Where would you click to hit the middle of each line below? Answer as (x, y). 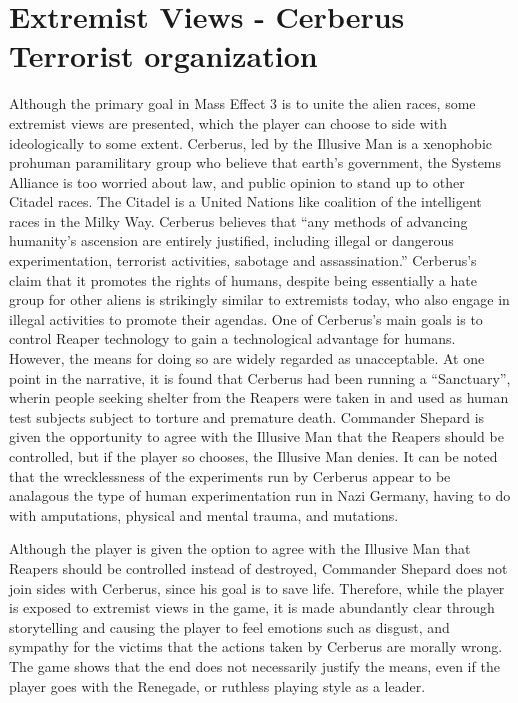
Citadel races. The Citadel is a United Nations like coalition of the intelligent (245, 201)
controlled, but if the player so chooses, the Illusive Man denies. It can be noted (253, 456)
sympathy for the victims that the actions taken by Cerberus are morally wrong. (256, 646)
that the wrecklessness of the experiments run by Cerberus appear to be (230, 475)
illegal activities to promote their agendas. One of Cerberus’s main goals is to (246, 318)
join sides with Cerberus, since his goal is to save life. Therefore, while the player (257, 587)
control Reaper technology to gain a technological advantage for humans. (232, 338)
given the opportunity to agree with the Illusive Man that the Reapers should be (256, 436)
